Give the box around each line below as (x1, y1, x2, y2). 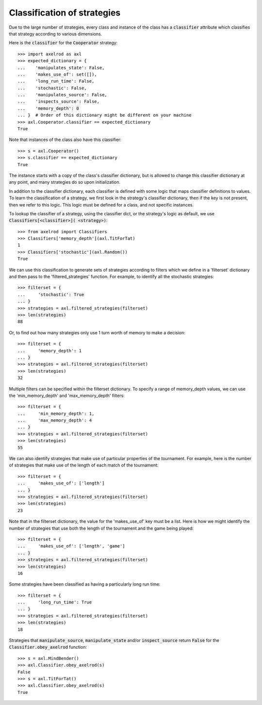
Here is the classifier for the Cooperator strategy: (9, 40, 118, 46)
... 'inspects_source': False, (17, 99, 99, 104)
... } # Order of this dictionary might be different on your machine (17, 112, 192, 118)
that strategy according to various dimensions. (9, 31, 102, 36)
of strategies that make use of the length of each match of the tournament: (9, 462, 159, 468)
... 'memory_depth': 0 (17, 105, 80, 111)
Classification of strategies (9, 7, 121, 18)
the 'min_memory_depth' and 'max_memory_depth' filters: (9, 393, 125, 398)
